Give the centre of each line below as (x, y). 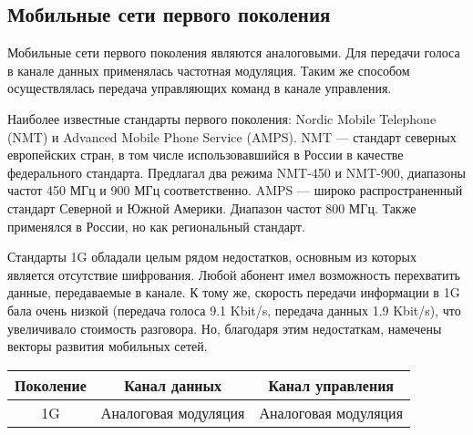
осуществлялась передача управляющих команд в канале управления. (200, 88)
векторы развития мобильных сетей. (108, 346)
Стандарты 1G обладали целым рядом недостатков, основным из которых (212, 257)
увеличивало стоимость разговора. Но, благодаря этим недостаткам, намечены (225, 328)
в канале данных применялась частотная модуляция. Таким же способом (209, 70)
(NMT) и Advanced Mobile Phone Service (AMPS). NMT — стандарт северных (232, 136)
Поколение (51, 385)
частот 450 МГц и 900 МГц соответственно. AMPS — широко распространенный (235, 190)
